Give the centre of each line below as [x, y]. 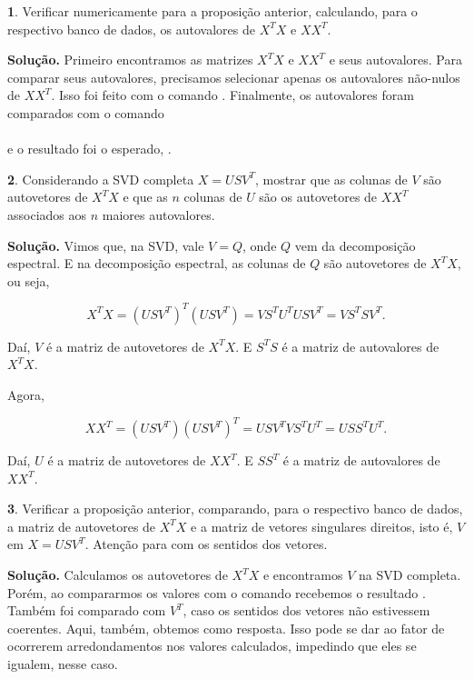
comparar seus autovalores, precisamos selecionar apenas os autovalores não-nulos [234, 77]
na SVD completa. [410, 575]
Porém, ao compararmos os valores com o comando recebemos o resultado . [217, 592]
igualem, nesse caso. [63, 664]
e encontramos [303, 575]
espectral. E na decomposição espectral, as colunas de [157, 263]
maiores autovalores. [158, 214]
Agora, [26, 394]
